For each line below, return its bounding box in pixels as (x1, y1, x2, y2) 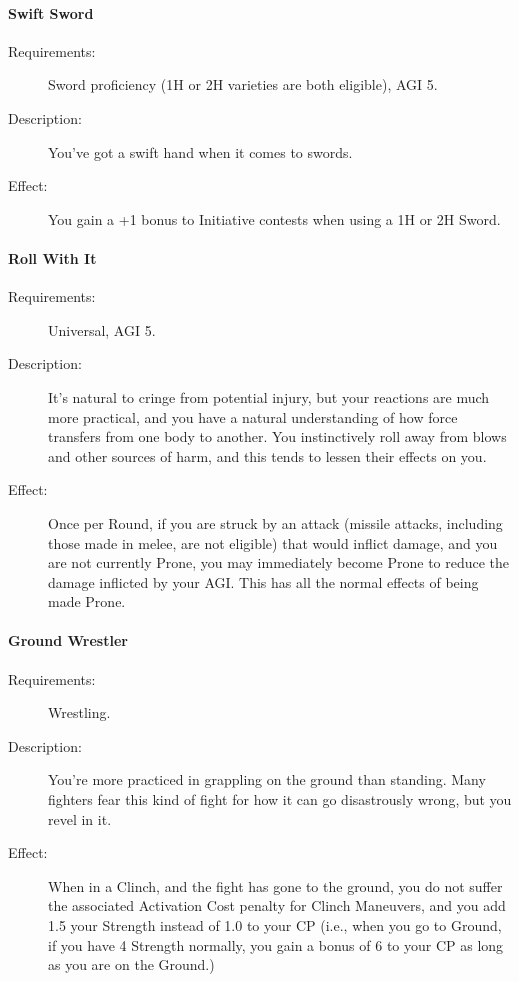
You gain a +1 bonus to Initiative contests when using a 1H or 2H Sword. (48, 208, 501, 229)
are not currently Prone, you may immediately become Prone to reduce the (48, 552, 510, 573)
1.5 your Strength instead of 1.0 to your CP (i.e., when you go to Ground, (48, 915, 502, 936)
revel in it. (48, 808, 112, 829)
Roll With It (8, 247, 97, 268)
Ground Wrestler (8, 630, 128, 651)
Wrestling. (48, 702, 111, 723)
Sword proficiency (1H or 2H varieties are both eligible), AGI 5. (48, 74, 438, 95)
